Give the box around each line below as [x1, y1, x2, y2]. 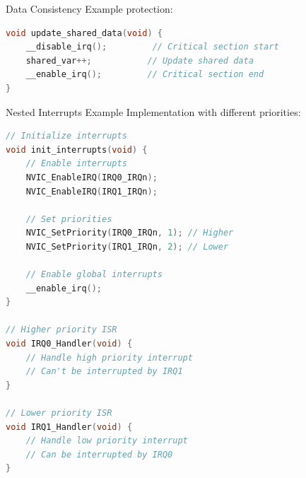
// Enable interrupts [25, 158, 127, 169]
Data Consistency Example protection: [6, 1, 173, 16]
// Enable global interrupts [25, 269, 163, 280]
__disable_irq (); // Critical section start [25, 42, 279, 52]
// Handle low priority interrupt [25, 436, 188, 446]
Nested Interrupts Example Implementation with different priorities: [6, 104, 301, 119]
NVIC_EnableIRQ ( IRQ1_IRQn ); [25, 186, 158, 197]
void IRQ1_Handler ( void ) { [6, 421, 133, 432]
